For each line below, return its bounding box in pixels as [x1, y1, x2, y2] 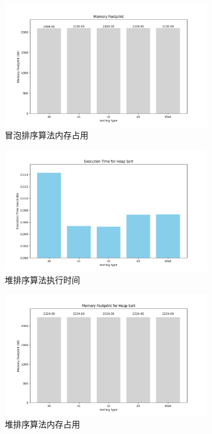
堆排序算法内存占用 [5, 418, 80, 430]
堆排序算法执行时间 [5, 273, 80, 286]
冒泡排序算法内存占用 [5, 129, 88, 141]
